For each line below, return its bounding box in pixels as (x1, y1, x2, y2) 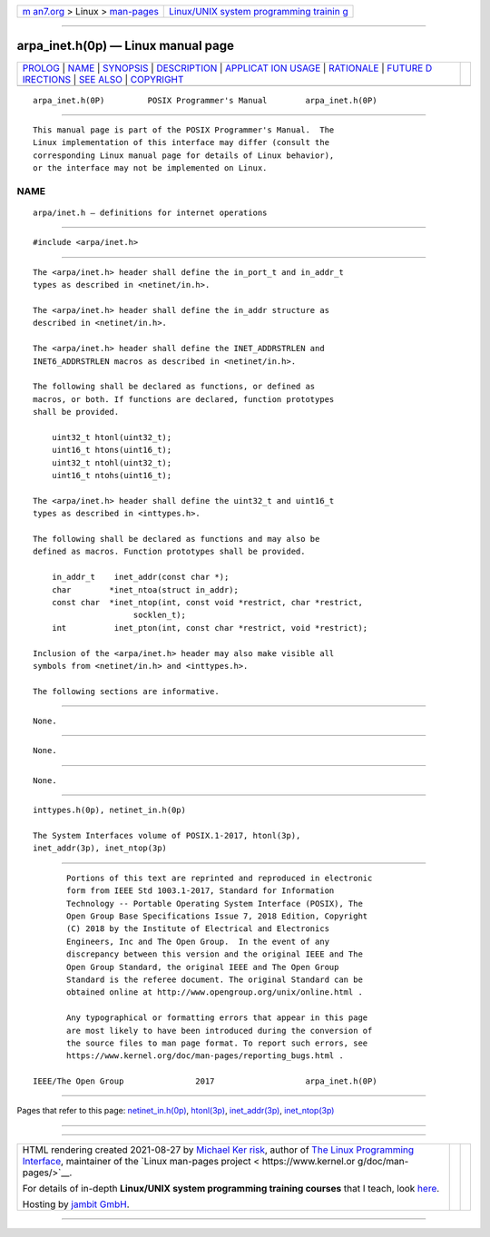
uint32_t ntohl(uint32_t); (51, 457, 172, 467)
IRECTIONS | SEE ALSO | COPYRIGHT (22, 73, 184, 85)
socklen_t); (132, 610, 186, 621)
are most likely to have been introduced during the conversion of (66, 1026, 373, 1036)
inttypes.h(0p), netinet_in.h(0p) (33, 805, 186, 816)
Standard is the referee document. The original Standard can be (66, 974, 363, 985)
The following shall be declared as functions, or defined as (33, 381, 316, 392)
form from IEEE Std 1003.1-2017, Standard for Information (66, 886, 335, 896)
